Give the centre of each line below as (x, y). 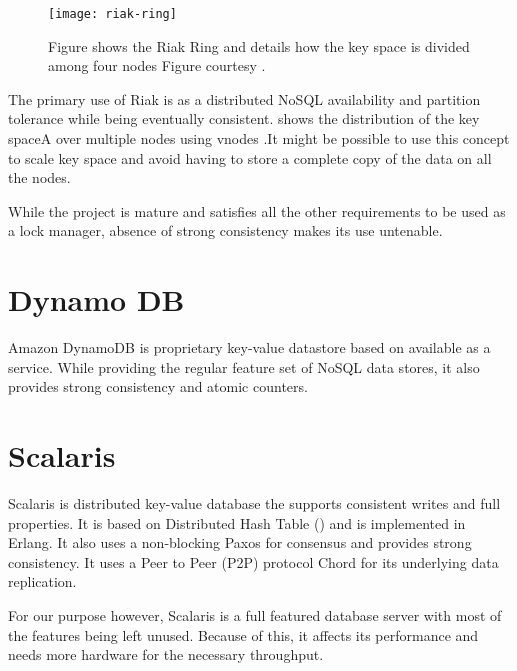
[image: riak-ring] (112, 14)
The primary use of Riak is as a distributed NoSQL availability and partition (244, 98)
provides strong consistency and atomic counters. (158, 386)
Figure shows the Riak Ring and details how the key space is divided (259, 45)
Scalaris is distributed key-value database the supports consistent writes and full (254, 503)
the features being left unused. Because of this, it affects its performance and (243, 634)
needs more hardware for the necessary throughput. (166, 654)
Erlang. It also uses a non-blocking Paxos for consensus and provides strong (240, 542)
